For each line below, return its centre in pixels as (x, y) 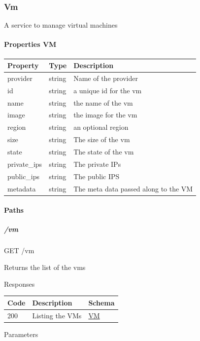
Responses (19, 284)
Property (23, 65)
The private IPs (97, 164)
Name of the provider (106, 78)
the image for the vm (105, 115)
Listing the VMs (57, 315)
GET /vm (19, 250)
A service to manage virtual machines (61, 25)
